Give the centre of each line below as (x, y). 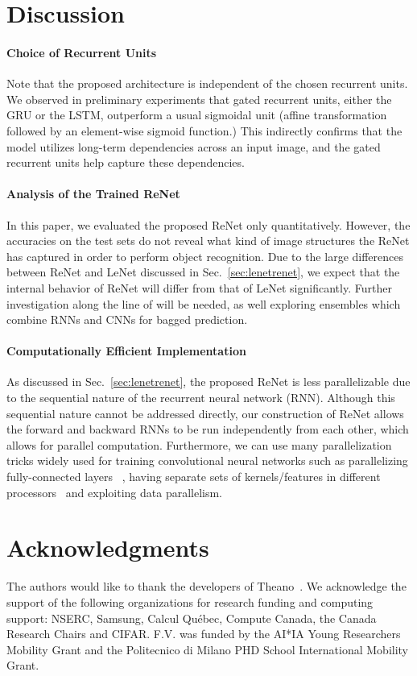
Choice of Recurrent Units (82, 52)
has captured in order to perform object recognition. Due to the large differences (205, 256)
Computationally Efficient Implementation (126, 351)
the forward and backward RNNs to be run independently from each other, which (208, 429)
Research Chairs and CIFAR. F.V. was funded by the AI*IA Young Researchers (204, 634)
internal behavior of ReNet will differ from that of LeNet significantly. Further (199, 287)
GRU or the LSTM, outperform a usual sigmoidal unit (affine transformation (197, 115)
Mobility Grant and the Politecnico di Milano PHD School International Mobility (208, 649)
